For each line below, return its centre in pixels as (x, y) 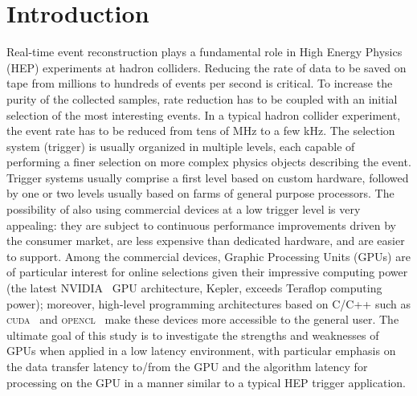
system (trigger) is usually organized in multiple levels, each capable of (181, 146)
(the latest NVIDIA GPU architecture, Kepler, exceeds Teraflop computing (194, 288)
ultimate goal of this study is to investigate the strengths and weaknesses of (193, 335)
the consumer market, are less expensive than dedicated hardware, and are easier (206, 241)
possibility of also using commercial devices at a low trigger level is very (184, 209)
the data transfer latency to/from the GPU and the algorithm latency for (187, 366)
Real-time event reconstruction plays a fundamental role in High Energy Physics (204, 52)
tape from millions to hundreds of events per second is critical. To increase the (200, 83)
